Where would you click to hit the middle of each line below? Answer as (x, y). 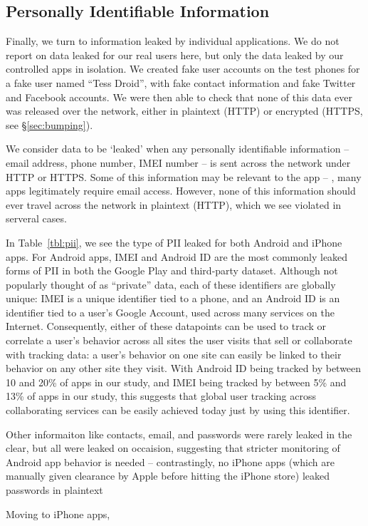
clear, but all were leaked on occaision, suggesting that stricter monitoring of (173, 448)
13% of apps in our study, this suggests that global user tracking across (161, 396)
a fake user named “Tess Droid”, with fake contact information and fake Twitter (181, 82)
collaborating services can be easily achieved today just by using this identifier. (178, 410)
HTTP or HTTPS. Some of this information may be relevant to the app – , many (184, 176)
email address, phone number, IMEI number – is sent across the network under (178, 162)
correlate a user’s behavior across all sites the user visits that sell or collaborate (179, 340)
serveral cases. (36, 218)
